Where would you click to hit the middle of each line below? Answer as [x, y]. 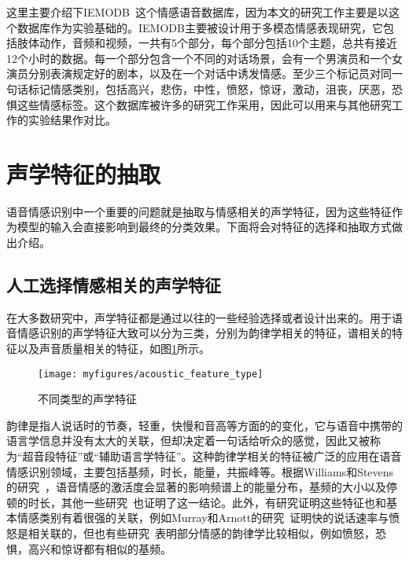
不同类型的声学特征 [87, 399]
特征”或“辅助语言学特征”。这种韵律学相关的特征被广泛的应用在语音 [228, 456]
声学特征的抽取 [84, 173]
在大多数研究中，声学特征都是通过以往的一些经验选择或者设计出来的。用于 [199, 317]
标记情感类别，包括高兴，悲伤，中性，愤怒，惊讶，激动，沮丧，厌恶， [210, 88]
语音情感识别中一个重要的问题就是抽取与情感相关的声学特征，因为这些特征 [199, 211]
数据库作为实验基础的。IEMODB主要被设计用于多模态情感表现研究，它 [200, 27]
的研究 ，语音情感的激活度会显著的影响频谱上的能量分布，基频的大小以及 [196, 487]
